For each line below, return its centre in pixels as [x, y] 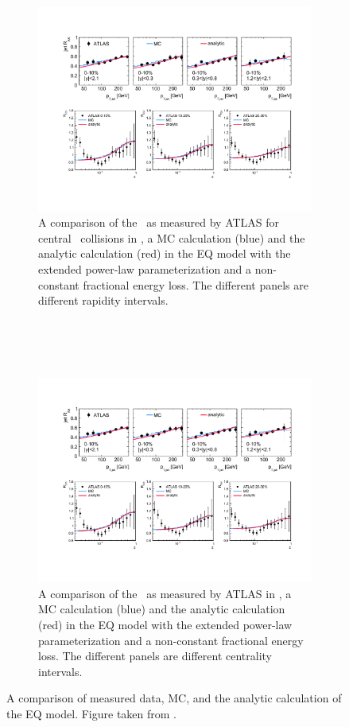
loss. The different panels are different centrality [155, 656]
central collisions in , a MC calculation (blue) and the [172, 237]
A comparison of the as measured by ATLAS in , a [165, 593]
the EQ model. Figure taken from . [91, 713]
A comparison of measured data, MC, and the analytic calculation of [174, 698]
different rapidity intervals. [103, 300]
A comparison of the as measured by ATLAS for [159, 222]
